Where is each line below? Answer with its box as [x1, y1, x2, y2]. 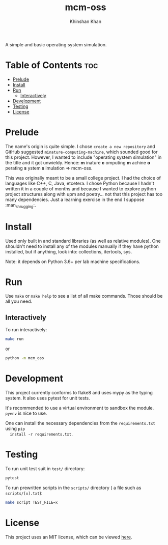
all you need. [5, 298, 32, 304]
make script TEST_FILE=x [5, 500, 58, 505]
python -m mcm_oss [5, 356, 44, 361]
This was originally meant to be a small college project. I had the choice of [5, 175, 161, 181]
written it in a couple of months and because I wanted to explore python [5, 185, 156, 192]
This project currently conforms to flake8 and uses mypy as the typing [5, 389, 153, 395]
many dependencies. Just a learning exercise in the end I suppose [5, 196, 145, 203]
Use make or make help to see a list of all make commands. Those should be [5, 293, 163, 299]
